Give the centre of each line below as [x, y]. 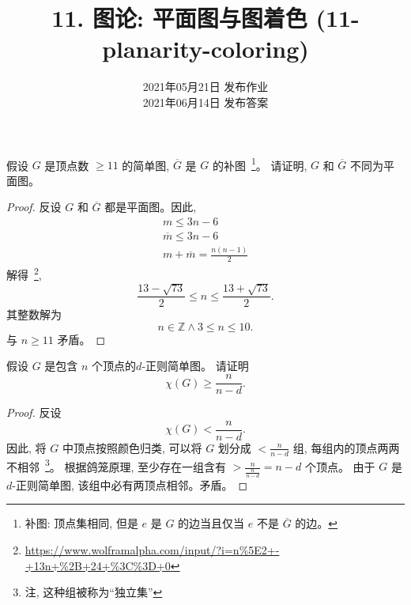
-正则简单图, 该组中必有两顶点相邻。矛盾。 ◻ [130, 484]
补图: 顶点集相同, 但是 [81, 523]
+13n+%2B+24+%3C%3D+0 [98, 565]
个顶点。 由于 [340, 466]
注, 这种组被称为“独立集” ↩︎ [94, 592]
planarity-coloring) [205, 49]
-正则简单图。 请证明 [195, 366]
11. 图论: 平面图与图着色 [179, 18]
